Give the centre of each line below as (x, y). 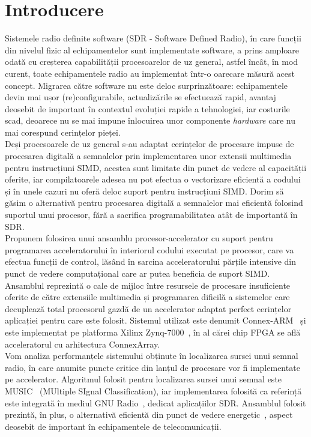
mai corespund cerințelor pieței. (63, 132)
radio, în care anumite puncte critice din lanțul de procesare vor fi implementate (152, 367)
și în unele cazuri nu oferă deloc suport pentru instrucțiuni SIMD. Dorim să (144, 191)
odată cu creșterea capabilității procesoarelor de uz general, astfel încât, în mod (152, 62)
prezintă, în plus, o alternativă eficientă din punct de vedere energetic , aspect (149, 414)
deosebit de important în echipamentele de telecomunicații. (113, 426)
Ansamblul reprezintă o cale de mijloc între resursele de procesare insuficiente (148, 285)
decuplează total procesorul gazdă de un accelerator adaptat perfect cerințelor (148, 308)
